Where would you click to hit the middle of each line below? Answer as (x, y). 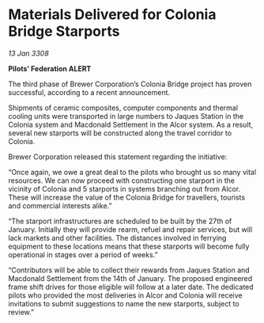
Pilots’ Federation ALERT (50, 68)
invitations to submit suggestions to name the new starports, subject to (124, 303)
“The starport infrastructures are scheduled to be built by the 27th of (120, 221)
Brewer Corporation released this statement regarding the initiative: (118, 157)
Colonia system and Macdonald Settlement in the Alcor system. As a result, (131, 124)
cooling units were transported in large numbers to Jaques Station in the (126, 116)
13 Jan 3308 (28, 53)
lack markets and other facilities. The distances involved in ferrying (117, 237)
